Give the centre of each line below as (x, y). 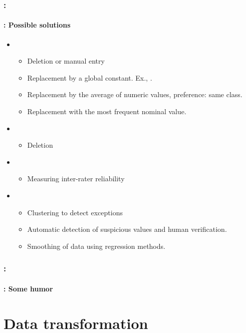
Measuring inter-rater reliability (76, 179)
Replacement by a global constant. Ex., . (90, 77)
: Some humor (28, 288)
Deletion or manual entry (66, 61)
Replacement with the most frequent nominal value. (107, 111)
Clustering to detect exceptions (75, 212)
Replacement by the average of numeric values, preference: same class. (135, 94)
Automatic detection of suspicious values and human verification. (127, 229)
